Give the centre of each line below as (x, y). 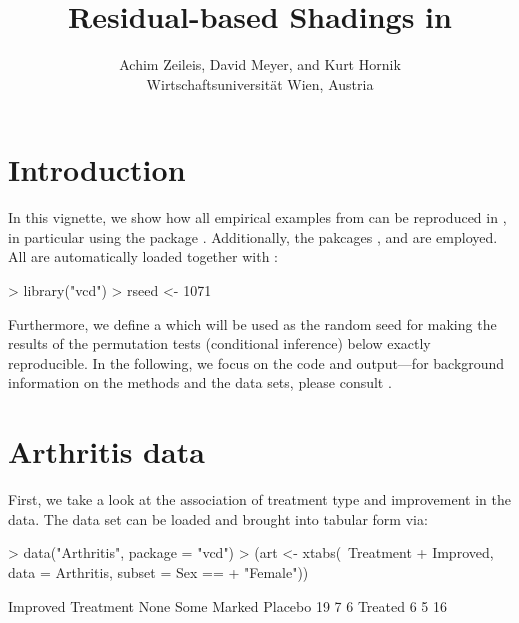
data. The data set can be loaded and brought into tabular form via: (218, 518)
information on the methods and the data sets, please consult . (200, 382)
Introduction (97, 169)
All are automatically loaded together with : (143, 256)
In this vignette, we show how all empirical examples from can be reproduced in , (257, 217)
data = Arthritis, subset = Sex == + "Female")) (158, 571)
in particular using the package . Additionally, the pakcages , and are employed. (253, 236)
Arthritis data (106, 451)
